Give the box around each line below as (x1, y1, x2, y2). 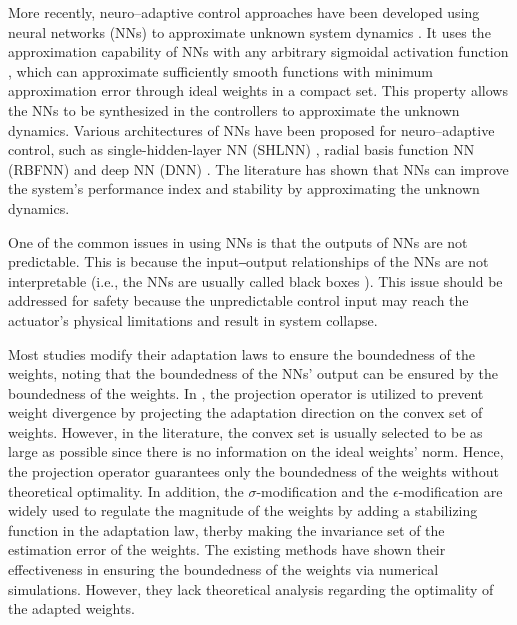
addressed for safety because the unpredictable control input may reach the (8, 290, 469, 311)
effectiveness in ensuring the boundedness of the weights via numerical (8, 559, 439, 580)
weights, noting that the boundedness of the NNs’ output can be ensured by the (8, 363, 499, 384)
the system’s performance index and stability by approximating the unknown (8, 178, 480, 199)
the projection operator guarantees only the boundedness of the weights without (8, 461, 499, 482)
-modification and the (256, 480, 389, 501)
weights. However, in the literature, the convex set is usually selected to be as (8, 421, 483, 442)
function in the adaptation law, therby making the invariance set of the (8, 519, 445, 540)
